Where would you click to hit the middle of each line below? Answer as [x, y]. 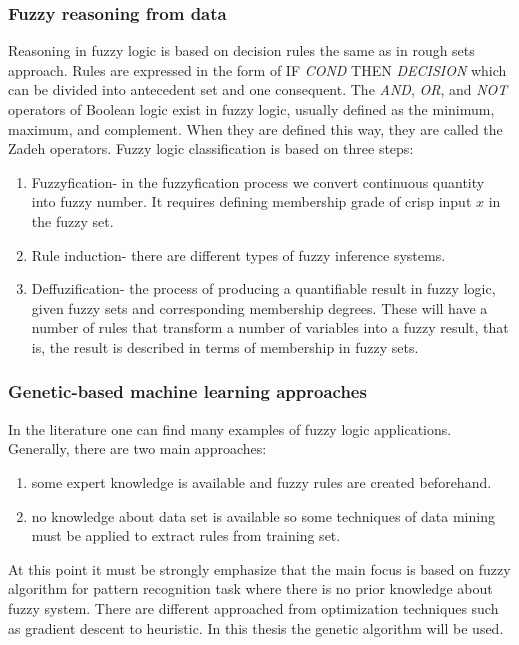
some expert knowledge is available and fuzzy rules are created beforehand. [261, 481]
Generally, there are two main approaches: [137, 448]
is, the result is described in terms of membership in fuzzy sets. [225, 346]
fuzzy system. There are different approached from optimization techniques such [253, 607]
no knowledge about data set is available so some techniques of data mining [263, 515]
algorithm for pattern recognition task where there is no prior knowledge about [250, 588]
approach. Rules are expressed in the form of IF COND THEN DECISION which [257, 69]
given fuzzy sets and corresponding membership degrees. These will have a [259, 307]
